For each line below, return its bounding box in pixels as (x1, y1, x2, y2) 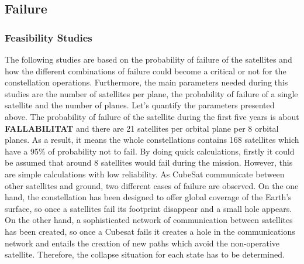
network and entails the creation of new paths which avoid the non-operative (5, 236, 280, 249)
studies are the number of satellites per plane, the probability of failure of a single (5, 87, 298, 100)
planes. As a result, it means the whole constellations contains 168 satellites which (5, 133, 299, 146)
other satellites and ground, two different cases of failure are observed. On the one (5, 179, 299, 191)
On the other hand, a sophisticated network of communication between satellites (5, 214, 293, 226)
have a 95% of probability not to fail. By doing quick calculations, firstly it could (5, 145, 295, 157)
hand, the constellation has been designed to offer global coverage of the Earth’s (5, 191, 292, 203)
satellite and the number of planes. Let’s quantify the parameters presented (5, 99, 275, 111)
